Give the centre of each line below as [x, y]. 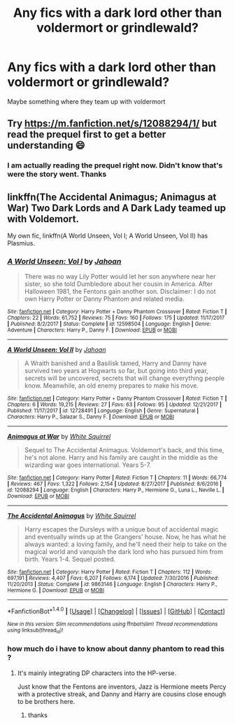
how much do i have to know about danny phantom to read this [116, 649]
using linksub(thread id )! [35, 631]
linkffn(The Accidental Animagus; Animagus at [112, 197]
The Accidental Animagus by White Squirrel [72, 516]
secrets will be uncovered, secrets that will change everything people [124, 378]
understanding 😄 [46, 145]
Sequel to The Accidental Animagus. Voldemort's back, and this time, [124, 450]
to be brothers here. [46, 701]
